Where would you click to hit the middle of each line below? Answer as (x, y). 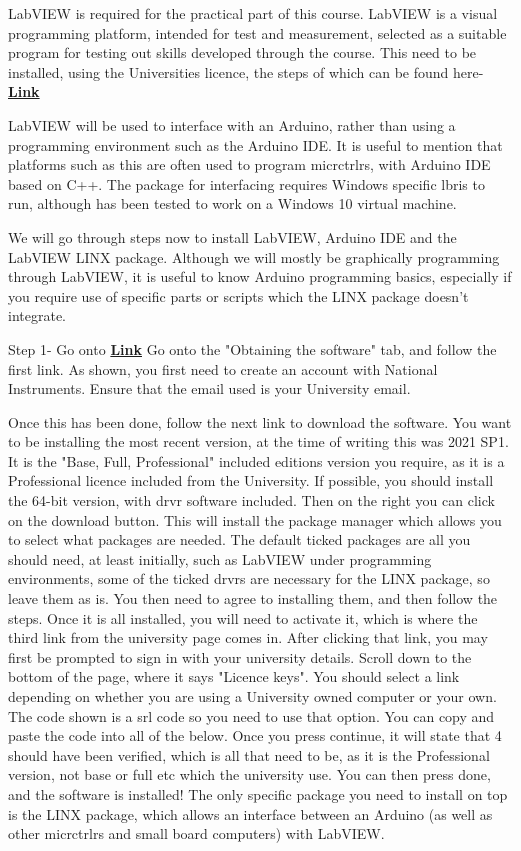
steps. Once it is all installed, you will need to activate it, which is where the (243, 617)
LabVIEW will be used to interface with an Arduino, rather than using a (232, 124)
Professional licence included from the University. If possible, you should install (251, 480)
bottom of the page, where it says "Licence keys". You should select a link (234, 676)
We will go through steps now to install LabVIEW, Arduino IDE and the (232, 236)
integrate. (37, 315)
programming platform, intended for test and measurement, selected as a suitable (257, 32)
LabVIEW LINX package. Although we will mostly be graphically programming (254, 256)
